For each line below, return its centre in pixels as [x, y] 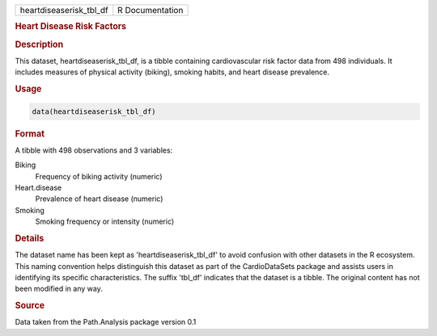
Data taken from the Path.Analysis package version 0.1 [106, 322]
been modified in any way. [59, 289]
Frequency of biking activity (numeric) [99, 176]
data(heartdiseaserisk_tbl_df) [94, 111]
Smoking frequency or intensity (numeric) [105, 221]
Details [30, 238]
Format [30, 133]
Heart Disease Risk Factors [71, 27]
